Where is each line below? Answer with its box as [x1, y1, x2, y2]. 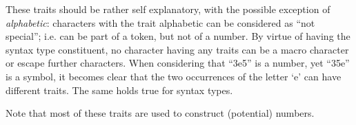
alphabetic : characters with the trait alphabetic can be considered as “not [6, 15, 315, 30]
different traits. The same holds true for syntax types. [6, 82, 233, 97]
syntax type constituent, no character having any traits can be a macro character [6, 42, 349, 56]
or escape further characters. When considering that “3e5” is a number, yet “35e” [6, 56, 350, 70]
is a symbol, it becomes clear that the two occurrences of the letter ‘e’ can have [6, 69, 342, 83]
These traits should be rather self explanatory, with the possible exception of [6, 2, 330, 16]
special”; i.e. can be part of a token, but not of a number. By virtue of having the [6, 29, 350, 43]
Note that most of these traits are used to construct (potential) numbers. [6, 106, 315, 120]
